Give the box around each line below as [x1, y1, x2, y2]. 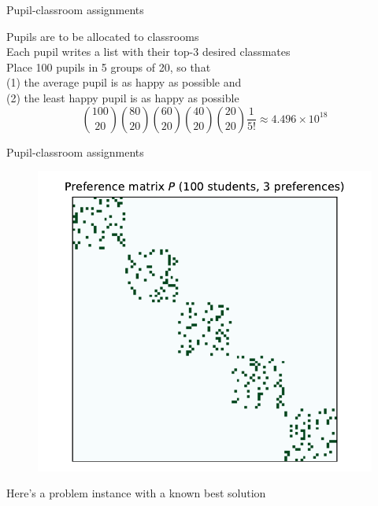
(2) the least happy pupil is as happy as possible [6, 89, 239, 105]
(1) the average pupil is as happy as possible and [6, 74, 242, 90]
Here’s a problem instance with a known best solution [6, 485, 266, 501]
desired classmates [202, 43, 291, 60]
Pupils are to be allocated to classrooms [6, 28, 199, 44]
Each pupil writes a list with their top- [6, 43, 194, 60]
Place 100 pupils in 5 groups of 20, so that [6, 58, 211, 75]
